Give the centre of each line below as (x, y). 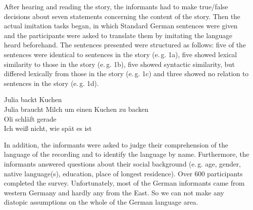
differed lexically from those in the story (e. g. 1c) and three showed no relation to (126, 73)
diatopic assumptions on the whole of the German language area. (101, 202)
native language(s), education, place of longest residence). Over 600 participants (123, 173)
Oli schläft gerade (30, 118)
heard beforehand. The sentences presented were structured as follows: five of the (125, 45)
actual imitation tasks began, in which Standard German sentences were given (121, 26)
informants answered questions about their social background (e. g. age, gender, (122, 163)
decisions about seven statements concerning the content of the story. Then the (122, 16)
